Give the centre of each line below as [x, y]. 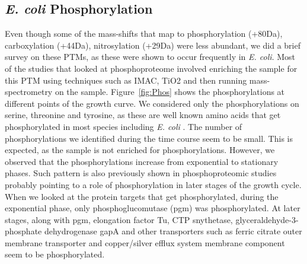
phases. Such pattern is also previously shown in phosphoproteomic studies [141, 173]
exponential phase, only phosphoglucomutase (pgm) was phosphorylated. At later [153, 208]
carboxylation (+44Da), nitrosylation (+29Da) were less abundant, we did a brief [153, 45]
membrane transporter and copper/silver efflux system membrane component [145, 242]
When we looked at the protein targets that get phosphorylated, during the [142, 196]
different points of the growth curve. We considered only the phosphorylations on [152, 103]
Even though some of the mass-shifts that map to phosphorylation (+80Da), [144, 34]
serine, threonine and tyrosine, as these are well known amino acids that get [143, 115]
